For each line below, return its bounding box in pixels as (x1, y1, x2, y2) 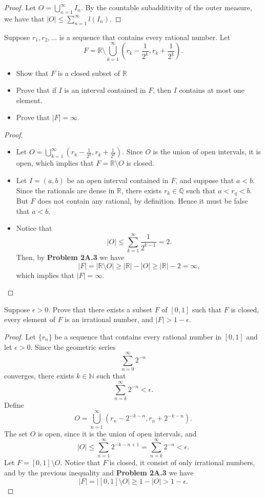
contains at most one (179, 85, 244, 95)
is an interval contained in (64, 85, 146, 95)
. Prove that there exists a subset (48, 304, 153, 314)
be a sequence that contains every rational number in (54, 331, 222, 342)
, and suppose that (175, 175, 234, 186)
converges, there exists (4, 370, 74, 381)
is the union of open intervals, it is (153, 146, 261, 157)
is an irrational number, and (65, 314, 153, 325)
